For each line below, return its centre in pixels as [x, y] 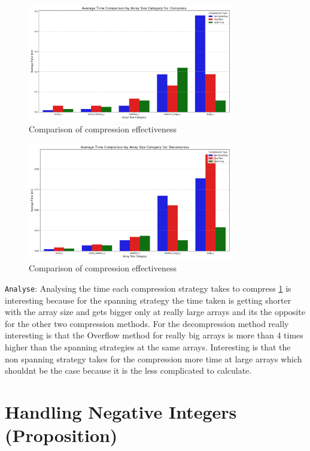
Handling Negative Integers [121, 411]
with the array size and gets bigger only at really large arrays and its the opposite [155, 312]
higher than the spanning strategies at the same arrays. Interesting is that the [148, 346]
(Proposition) [61, 435]
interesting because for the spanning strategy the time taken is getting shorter [148, 300]
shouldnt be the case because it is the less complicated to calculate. [128, 370]
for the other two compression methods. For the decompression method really [147, 323]
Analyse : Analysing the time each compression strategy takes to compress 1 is [148, 288]
